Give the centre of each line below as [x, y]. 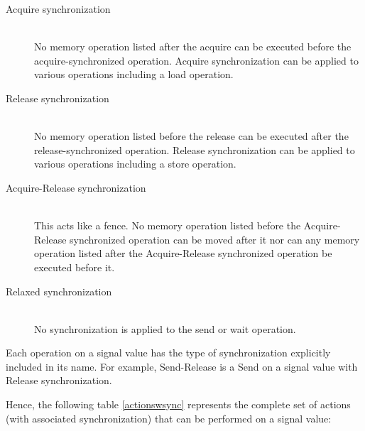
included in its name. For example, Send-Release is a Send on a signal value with [182, 366]
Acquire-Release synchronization [76, 187]
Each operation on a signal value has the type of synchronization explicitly [168, 353]
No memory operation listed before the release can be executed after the [191, 136]
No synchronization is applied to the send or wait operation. [165, 328]
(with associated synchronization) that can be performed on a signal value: [169, 418]
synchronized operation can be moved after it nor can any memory [215, 239]
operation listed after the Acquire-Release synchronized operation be [183, 253]
